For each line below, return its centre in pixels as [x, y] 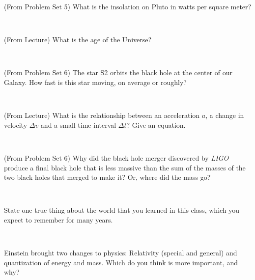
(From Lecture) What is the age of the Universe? [78, 40]
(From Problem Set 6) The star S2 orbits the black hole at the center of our [118, 72]
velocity [16, 125]
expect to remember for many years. [58, 219]
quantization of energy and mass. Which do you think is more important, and [121, 262]
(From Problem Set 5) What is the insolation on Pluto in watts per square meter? [128, 6]
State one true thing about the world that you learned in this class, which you [122, 210]
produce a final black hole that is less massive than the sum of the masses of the [125, 167]
